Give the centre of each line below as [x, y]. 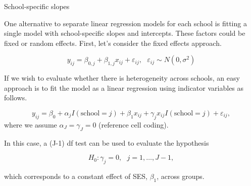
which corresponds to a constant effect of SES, [76, 176]
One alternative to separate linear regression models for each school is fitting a [125, 23]
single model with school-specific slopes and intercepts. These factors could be [125, 33]
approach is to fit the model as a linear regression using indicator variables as [124, 87]
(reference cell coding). [134, 124]
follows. [16, 98]
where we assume [31, 124]
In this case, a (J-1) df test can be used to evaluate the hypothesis [107, 142]
